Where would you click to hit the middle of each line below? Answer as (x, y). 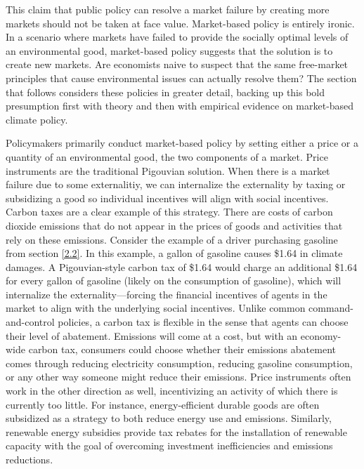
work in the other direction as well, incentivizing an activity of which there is (172, 391)
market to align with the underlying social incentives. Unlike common (156, 308)
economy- (321, 335)
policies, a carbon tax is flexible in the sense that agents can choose (203, 322)
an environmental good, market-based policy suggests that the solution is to (169, 50)
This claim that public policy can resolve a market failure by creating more (168, 9)
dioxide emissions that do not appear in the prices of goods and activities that (174, 225)
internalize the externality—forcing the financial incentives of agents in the (167, 294)
